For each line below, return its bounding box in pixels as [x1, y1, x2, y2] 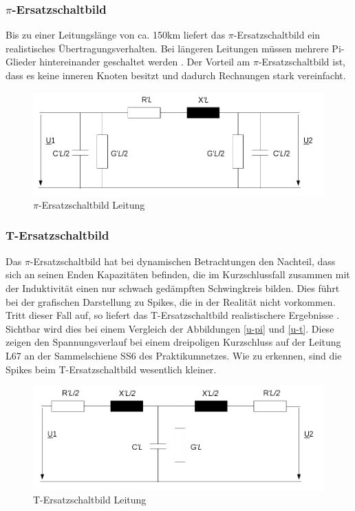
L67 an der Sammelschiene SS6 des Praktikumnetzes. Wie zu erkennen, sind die [6, 348, 342, 362]
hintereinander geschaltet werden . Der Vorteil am [39, 54, 250, 69]
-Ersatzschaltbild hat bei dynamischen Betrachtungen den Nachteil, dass [30, 253, 336, 268]
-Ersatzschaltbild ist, [258, 54, 346, 69]
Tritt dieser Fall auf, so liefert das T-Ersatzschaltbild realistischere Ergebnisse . [6, 308, 339, 322]
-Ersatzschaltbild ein [233, 28, 321, 42]
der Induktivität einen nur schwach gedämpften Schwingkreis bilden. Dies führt [6, 280, 340, 295]
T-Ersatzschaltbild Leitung [33, 492, 147, 507]
